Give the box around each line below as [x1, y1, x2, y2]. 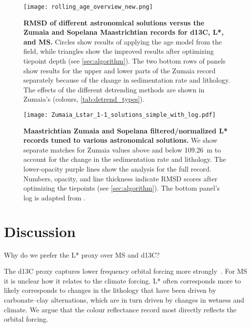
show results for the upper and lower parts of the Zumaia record [23, 65, 216, 75]
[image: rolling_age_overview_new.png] [23, 3, 153, 10]
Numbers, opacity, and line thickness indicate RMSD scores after [23, 173, 218, 183]
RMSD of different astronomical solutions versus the [23, 17, 205, 27]
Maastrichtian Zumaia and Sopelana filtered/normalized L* [23, 125, 228, 135]
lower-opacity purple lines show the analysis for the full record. [23, 164, 211, 174]
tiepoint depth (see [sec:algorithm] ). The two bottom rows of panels [23, 56, 226, 66]
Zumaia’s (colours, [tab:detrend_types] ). [23, 94, 145, 104]
